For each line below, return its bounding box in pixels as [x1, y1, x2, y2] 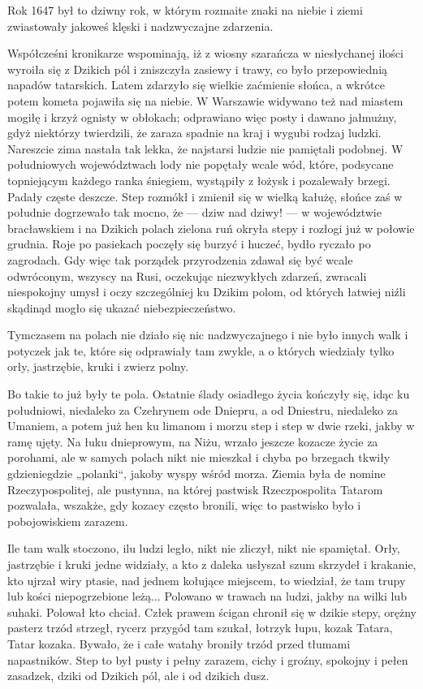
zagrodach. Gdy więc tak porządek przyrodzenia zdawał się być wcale [7, 251, 353, 268]
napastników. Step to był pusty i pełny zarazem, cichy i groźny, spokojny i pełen [7, 651, 408, 668]
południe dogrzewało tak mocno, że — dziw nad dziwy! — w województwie [7, 204, 382, 221]
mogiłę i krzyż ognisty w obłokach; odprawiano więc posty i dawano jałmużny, [7, 108, 397, 125]
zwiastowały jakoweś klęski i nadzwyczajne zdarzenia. [7, 17, 274, 34]
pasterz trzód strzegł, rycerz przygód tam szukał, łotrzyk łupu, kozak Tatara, [7, 619, 393, 636]
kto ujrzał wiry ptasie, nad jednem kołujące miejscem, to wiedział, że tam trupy [7, 571, 406, 588]
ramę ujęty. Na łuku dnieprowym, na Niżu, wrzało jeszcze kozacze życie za [7, 433, 378, 450]
